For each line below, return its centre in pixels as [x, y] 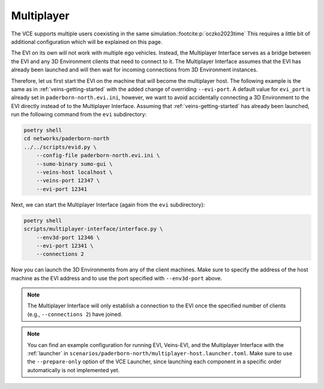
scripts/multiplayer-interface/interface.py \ [93, 229]
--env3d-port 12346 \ [68, 237]
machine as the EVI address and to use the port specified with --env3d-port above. [116, 278]
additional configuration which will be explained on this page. [87, 41]
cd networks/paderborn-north [67, 139]
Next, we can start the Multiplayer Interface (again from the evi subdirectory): [108, 205]
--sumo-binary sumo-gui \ [74, 164]
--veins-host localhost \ [74, 172]
